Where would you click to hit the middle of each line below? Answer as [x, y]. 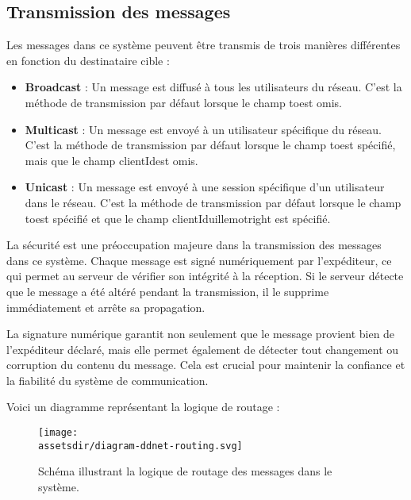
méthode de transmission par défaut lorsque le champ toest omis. [183, 102]
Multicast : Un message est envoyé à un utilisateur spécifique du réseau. [203, 129]
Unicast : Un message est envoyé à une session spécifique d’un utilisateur [205, 187]
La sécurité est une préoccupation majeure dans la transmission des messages [194, 245]
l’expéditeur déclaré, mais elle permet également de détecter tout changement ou [203, 349]
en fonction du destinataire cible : [88, 60]
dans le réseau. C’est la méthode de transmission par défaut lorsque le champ [213, 202]
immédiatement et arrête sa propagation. [106, 307]
